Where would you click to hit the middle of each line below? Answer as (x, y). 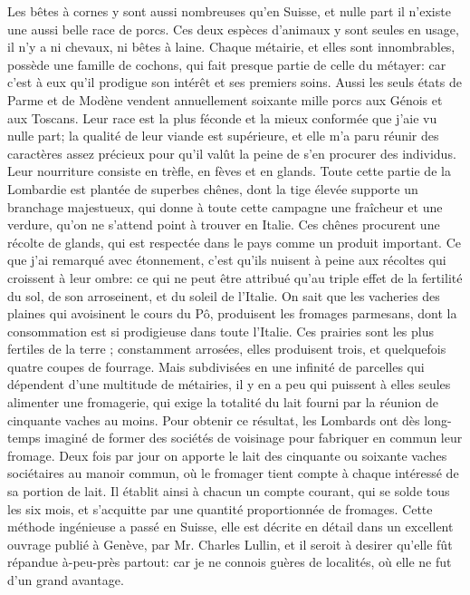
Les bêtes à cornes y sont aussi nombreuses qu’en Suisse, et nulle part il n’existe (229, 11)
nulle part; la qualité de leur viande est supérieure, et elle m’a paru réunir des (223, 136)
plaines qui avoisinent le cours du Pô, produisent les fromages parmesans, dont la (232, 313)
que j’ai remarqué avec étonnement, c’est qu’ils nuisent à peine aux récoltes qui (227, 260)
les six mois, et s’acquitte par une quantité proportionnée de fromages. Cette (220, 508)
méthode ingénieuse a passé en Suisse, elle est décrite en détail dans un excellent (230, 527)
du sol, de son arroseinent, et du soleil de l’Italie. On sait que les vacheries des (224, 295)
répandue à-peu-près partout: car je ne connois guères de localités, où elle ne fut (230, 562)
